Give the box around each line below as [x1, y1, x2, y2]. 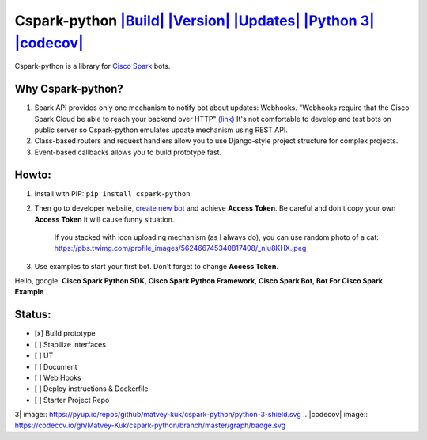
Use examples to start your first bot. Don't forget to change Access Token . [34, 261, 278, 271]
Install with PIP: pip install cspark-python [34, 188, 191, 198]
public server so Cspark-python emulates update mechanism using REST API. [34, 125, 288, 135]
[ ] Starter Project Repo [34, 395, 110, 404]
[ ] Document [34, 362, 78, 371]
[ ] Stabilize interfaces [34, 339, 107, 349]
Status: [14, 308, 51, 321]
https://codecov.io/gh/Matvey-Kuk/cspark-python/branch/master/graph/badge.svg [14, 420, 286, 431]
